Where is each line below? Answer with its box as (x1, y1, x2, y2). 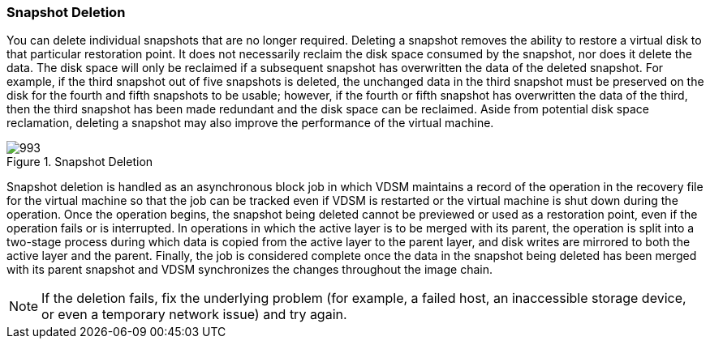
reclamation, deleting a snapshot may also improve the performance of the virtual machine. (6, 116, 494, 130)
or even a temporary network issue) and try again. (41, 306, 347, 323)
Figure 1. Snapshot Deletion (6, 155, 153, 169)
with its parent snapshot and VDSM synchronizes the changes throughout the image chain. (6, 262, 493, 277)
